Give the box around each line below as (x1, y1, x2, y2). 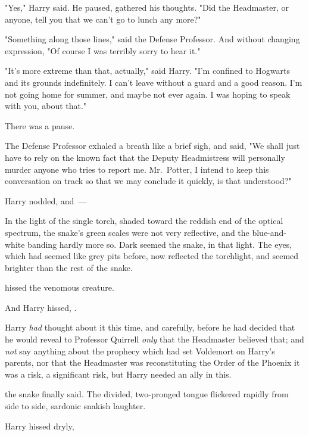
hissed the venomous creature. (5, 281, 114, 294)
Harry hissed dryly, (5, 419, 74, 432)
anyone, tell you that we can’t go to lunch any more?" (5, 13, 201, 25)
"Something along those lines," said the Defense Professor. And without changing (5, 33, 300, 45)
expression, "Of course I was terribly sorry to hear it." (5, 44, 201, 57)
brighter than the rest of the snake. (5, 261, 133, 273)
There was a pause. (5, 119, 75, 132)
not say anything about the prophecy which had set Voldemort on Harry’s (5, 344, 275, 357)
